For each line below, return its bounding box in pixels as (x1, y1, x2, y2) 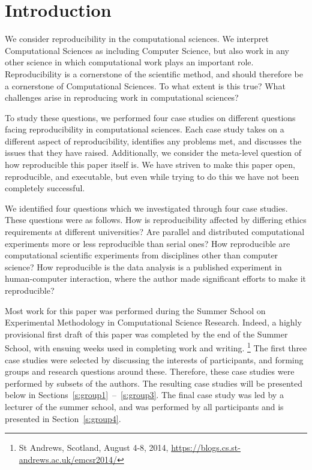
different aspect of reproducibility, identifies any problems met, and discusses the (5, 134, 302, 147)
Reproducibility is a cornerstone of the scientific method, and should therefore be (5, 67, 303, 80)
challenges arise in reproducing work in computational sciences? (5, 91, 239, 104)
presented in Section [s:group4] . (5, 412, 121, 424)
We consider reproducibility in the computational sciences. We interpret (5, 32, 269, 45)
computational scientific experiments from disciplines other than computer (5, 249, 278, 261)
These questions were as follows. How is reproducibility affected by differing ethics (5, 213, 307, 226)
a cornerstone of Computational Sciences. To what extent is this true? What (5, 79, 286, 92)
